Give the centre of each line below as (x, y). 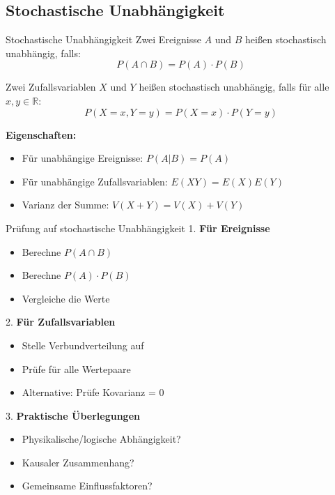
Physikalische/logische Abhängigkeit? (101, 439)
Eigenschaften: (41, 134)
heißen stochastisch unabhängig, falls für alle (234, 87)
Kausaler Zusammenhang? (78, 462)
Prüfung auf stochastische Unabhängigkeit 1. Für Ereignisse (138, 228)
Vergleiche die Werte (66, 298)
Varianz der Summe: (65, 205)
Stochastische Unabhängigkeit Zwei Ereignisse (103, 39)
